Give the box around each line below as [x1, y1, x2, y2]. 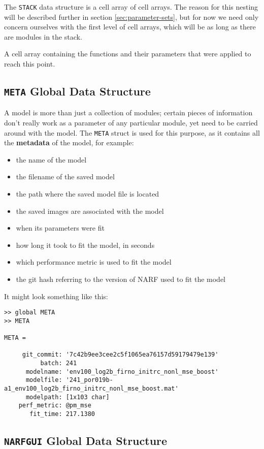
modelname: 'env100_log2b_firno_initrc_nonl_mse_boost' [25, 368, 219, 375]
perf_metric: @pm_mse [18, 402, 91, 409]
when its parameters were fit [16, 222, 105, 233]
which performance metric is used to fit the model [16, 256, 172, 267]
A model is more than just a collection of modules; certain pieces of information [4, 107, 253, 118]
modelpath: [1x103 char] [25, 393, 110, 401]
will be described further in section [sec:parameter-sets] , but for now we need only [4, 11, 259, 22]
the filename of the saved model [16, 171, 115, 182]
